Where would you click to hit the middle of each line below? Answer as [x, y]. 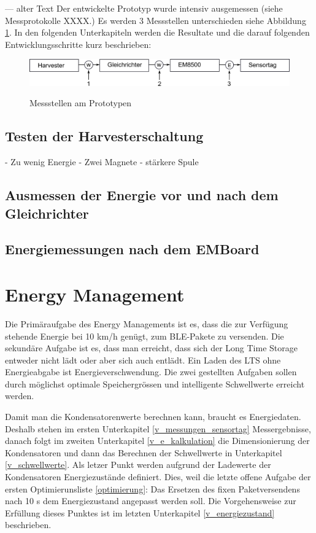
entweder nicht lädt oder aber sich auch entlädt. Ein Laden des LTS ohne [143, 360]
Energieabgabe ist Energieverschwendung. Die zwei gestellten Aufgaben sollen [151, 372]
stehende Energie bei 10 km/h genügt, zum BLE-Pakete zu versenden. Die [145, 336]
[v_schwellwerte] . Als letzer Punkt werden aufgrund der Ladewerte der [138, 465]
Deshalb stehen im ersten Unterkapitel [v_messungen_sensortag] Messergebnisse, [158, 428]
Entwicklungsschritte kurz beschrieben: [78, 44]
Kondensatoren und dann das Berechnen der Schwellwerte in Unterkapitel [144, 452]
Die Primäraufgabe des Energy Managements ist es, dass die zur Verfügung [147, 323]
